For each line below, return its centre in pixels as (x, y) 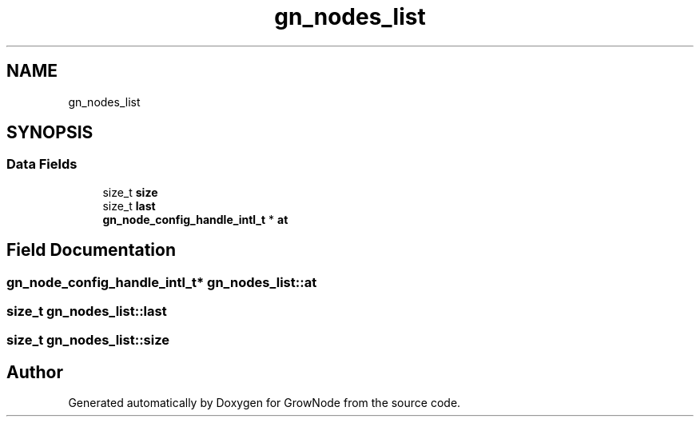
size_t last (129, 206)
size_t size (130, 192)
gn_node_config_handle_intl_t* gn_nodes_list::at (162, 282)
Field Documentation (91, 250)
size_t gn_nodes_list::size (88, 340)
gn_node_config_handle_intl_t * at (195, 219)
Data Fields (42, 164)
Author (35, 372)
